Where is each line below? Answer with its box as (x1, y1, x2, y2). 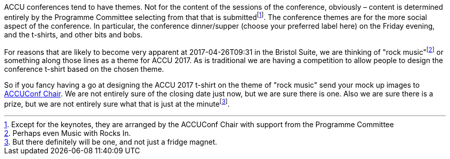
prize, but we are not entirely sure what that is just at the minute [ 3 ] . (4, 98, 230, 108)
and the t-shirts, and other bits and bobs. (4, 30, 143, 39)
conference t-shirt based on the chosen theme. (4, 65, 164, 74)
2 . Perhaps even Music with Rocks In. (4, 128, 131, 137)
